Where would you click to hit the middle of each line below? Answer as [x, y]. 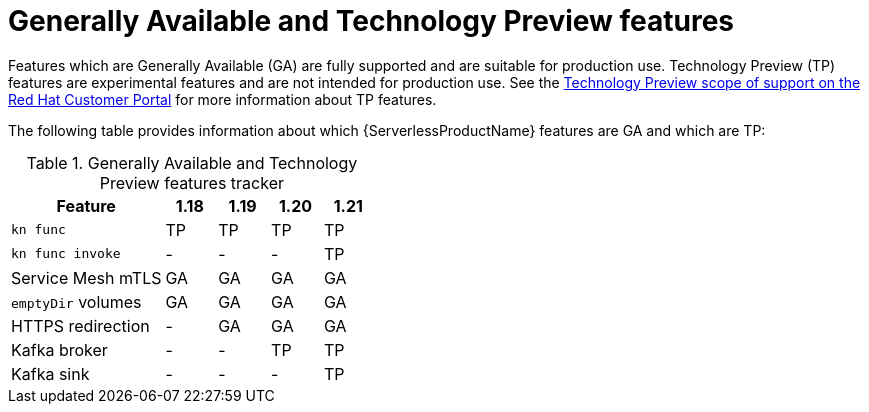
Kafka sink [50, 373]
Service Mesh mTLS [86, 277]
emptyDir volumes [76, 301]
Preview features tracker [191, 182]
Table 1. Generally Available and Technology [192, 162]
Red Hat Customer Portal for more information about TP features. [222, 99]
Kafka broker [59, 349]
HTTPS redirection [80, 325]
